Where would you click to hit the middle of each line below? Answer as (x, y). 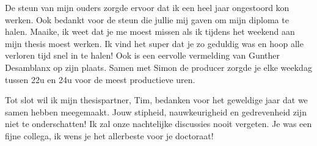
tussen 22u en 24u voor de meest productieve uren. (100, 79)
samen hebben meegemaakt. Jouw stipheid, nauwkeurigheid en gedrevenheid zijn (156, 111)
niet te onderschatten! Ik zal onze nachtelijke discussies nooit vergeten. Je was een (158, 124)
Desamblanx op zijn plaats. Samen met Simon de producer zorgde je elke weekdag (158, 67)
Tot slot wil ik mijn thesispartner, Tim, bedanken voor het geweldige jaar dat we (156, 100)
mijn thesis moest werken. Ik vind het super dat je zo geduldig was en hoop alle (154, 43)
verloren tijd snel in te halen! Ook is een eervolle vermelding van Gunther (143, 55)
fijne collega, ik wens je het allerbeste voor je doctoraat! (109, 135)
